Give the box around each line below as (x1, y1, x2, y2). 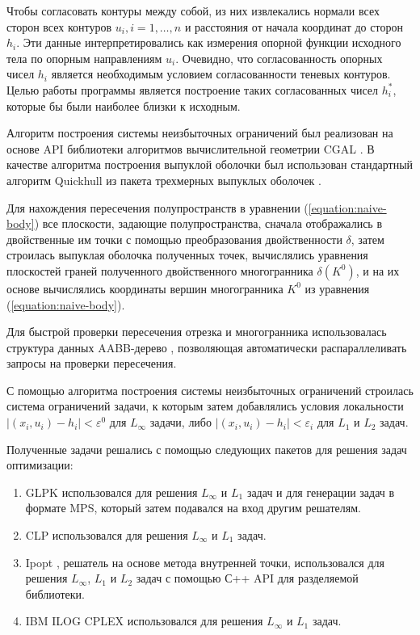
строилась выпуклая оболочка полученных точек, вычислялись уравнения (6, 246, 368, 263)
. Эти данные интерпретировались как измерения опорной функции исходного (16, 34, 401, 51)
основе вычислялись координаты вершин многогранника (6, 280, 283, 296)
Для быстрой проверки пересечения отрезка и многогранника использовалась (6, 323, 387, 340)
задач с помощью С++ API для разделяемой (136, 570, 359, 587)
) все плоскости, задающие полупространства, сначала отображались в (34, 215, 382, 232)
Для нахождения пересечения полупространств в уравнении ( (6, 199, 309, 216)
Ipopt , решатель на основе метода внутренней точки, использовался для (25, 553, 384, 570)
